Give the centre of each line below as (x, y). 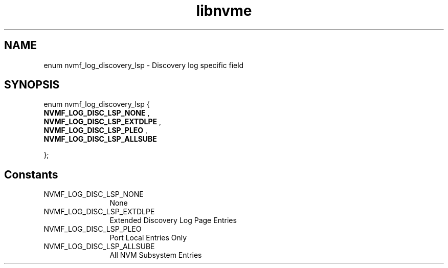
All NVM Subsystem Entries (156, 255)
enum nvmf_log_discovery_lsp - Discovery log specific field (144, 65)
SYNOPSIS (32, 85)
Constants (31, 174)
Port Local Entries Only (148, 238)
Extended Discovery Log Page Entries (173, 220)
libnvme (224, 11)
